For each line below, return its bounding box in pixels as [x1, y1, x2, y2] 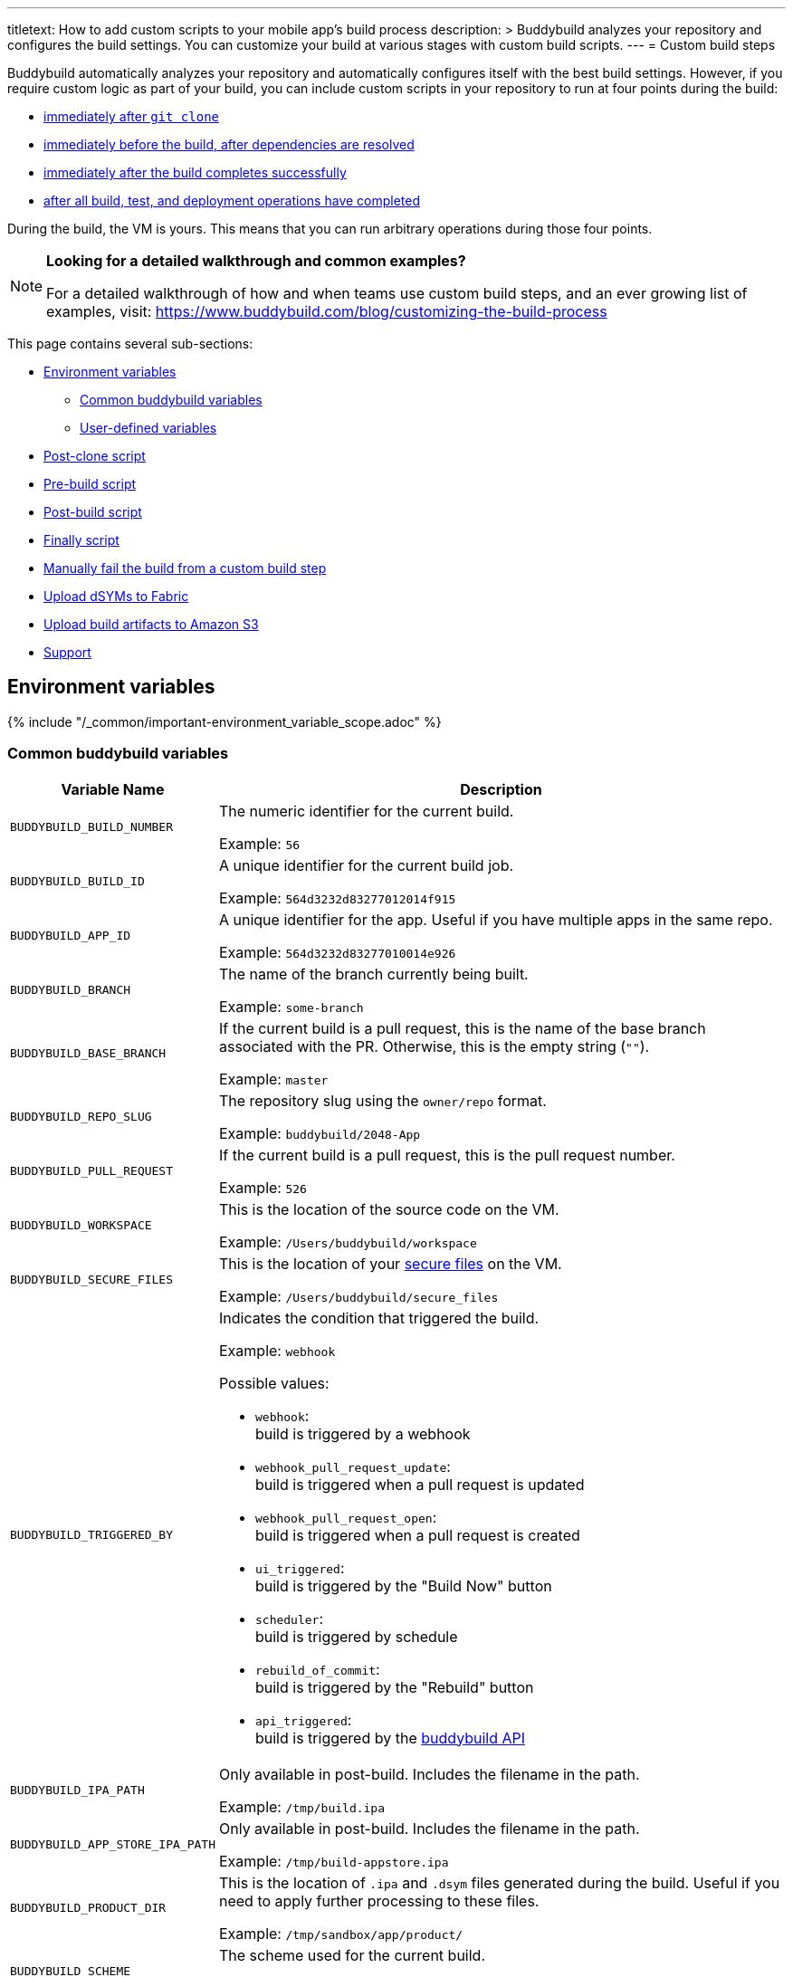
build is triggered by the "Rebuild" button [254, 1677, 534, 1696]
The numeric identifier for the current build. [218, 801, 514, 820]
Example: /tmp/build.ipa [218, 1797, 386, 1816]
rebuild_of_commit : [254, 1659, 380, 1678]
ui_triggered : [254, 1558, 345, 1577]
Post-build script [43, 504, 142, 520]
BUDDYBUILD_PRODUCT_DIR [10, 1901, 167, 1915]
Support [43, 645, 91, 660]
